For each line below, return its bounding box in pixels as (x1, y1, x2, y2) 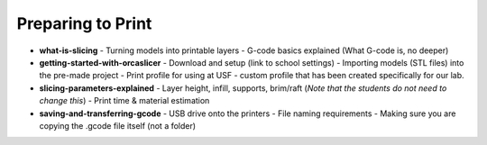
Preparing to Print (16, 14, 152, 33)
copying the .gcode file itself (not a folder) (39, 120, 197, 131)
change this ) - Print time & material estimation (39, 95, 210, 106)
